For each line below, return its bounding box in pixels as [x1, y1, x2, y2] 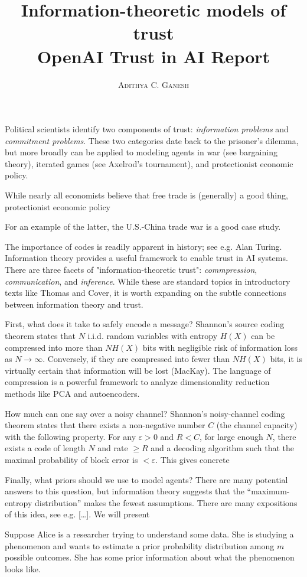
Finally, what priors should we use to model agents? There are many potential [5, 473, 288, 485]
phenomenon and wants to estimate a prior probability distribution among [5, 539, 275, 552]
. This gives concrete [155, 453, 230, 465]
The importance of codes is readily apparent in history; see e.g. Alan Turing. [5, 240, 282, 252]
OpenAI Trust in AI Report [37, 44, 270, 68]
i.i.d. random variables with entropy [87, 330, 218, 341]
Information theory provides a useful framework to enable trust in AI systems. [5, 252, 288, 264]
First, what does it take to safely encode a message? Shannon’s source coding [5, 318, 285, 330]
